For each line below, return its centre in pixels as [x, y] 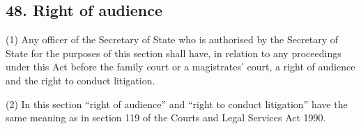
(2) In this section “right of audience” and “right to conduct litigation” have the [177, 104]
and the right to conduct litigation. [80, 80]
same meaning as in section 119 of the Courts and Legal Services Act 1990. [166, 117]
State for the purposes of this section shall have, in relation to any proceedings [174, 53]
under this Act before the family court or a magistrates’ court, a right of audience [180, 67]
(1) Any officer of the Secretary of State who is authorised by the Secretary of [172, 39]
